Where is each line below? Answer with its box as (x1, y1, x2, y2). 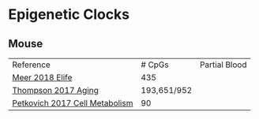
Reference (12, 59, 51, 70)
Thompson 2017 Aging (12, 85, 99, 95)
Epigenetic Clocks (8, 6, 130, 24)
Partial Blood (200, 59, 247, 70)
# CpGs (141, 59, 169, 70)
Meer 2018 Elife (12, 73, 73, 83)
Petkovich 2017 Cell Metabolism (12, 98, 133, 108)
